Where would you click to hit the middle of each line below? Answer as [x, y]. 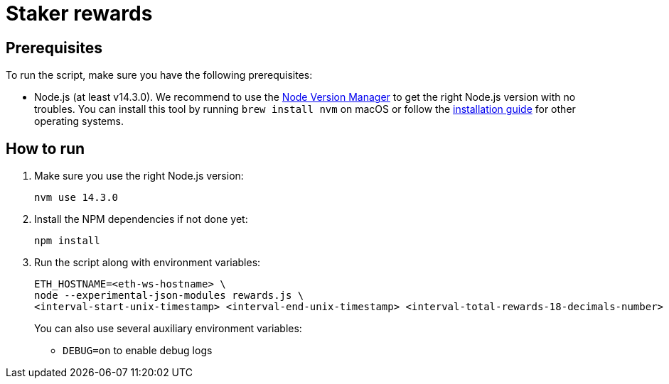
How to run [46, 148]
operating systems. [79, 121]
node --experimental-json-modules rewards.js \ [169, 296]
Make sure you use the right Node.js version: [139, 176]
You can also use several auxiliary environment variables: [168, 329]
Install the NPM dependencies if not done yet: [141, 219]
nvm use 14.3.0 [76, 198]
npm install [67, 241]
